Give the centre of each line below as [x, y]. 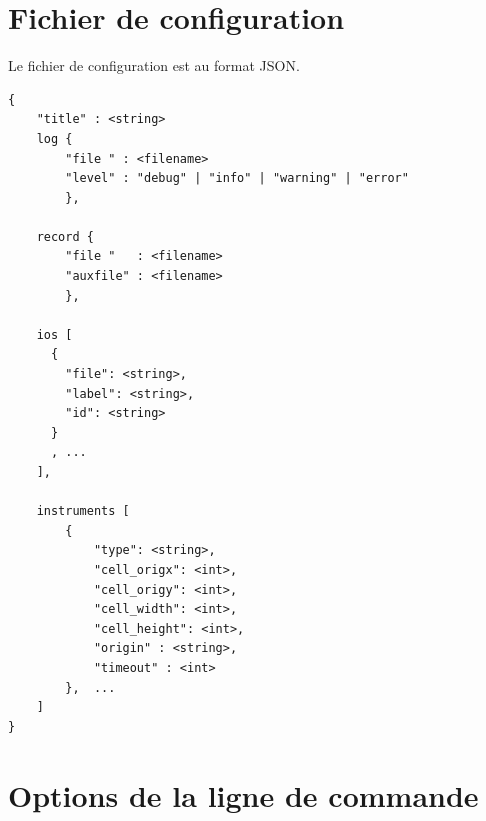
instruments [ [83, 511]
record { [65, 236]
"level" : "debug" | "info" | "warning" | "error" [237, 178]
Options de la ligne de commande [243, 794]
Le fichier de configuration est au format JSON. [154, 65]
